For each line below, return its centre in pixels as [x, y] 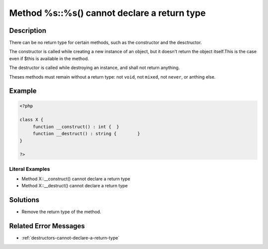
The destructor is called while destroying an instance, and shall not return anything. [95, 68]
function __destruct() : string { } [86, 134]
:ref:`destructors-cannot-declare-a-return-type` [70, 238]
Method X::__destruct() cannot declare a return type [75, 186]
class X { [32, 120]
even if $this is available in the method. [49, 58]
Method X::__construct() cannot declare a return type [76, 179]
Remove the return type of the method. [61, 212]
